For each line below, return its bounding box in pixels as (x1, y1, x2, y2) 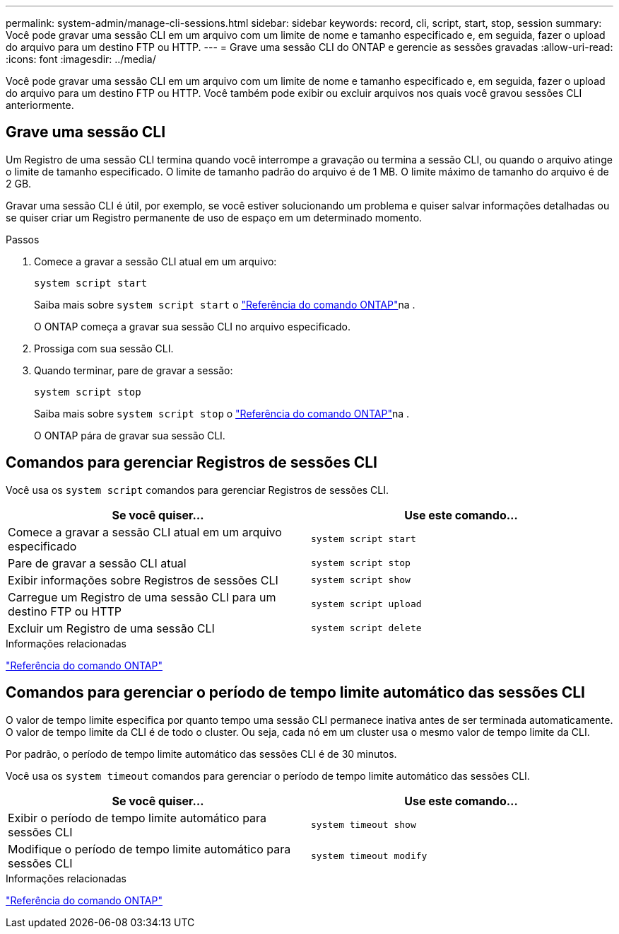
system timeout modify (311, 851, 428, 862)
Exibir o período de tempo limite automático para (8, 810, 267, 825)
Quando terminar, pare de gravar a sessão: (34, 364, 233, 376)
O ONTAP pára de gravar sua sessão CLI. (34, 429, 225, 442)
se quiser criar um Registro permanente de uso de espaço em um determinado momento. (6, 211, 423, 224)
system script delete (311, 623, 422, 634)
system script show (311, 575, 411, 586)
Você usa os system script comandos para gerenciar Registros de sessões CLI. (6, 483, 389, 496)
